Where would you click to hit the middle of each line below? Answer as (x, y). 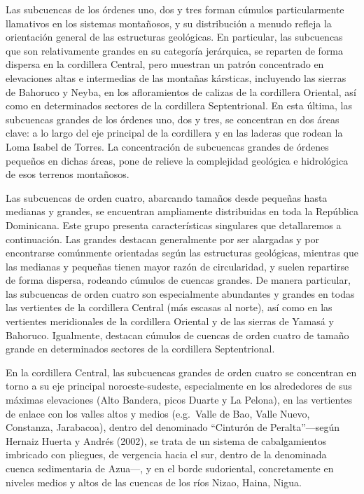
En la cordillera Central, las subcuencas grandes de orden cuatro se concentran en (181, 372)
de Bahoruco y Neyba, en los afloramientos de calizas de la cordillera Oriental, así (181, 91)
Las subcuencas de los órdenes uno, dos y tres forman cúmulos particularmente (175, 9)
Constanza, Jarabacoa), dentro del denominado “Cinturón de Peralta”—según (173, 427)
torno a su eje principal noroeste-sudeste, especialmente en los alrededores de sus (179, 386)
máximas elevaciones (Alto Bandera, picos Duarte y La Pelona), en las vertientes (179, 400)
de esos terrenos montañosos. (68, 174)
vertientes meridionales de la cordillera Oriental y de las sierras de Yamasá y (170, 321)
